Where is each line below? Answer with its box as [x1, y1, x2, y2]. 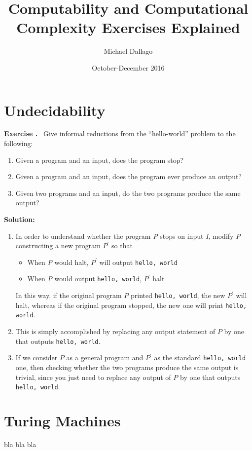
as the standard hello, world [154, 352, 246, 363]
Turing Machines [4, 411, 121, 430]
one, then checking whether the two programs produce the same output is [15, 362, 239, 372]
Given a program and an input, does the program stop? [15, 154, 184, 165]
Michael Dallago [104, 46, 153, 56]
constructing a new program [15, 240, 101, 251]
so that [111, 240, 133, 251]
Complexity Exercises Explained [16, 17, 240, 38]
